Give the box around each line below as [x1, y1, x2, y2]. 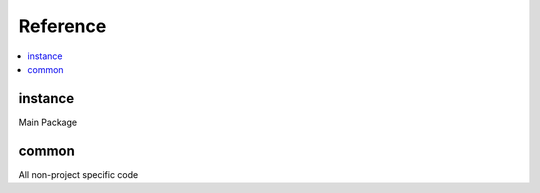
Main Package [18, 116, 78, 128]
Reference [18, 15, 107, 37]
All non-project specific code [18, 168, 139, 180]
